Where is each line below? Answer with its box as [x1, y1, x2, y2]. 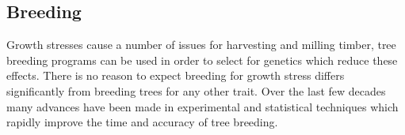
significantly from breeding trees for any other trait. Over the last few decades [6, 82, 386, 99]
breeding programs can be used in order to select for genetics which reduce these [6, 51, 398, 68]
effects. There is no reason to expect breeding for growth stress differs [6, 67, 345, 84]
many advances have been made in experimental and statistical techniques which [6, 98, 399, 114]
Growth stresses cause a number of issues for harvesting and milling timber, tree [6, 36, 396, 53]
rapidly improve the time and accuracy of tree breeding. [6, 114, 278, 130]
